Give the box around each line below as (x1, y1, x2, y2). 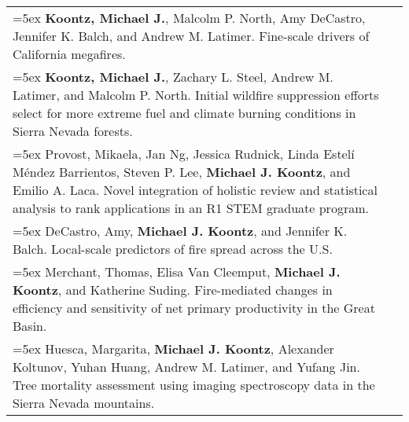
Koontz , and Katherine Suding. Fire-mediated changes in (13, 281, 333, 299)
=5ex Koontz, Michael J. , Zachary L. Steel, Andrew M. (13, 68, 333, 86)
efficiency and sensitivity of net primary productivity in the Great (13, 299, 375, 317)
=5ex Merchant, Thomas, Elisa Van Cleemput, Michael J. (13, 262, 341, 281)
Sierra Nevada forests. (13, 122, 133, 140)
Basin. (13, 317, 47, 335)
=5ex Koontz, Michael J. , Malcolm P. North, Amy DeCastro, (13, 9, 366, 27)
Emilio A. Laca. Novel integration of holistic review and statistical (13, 181, 378, 199)
